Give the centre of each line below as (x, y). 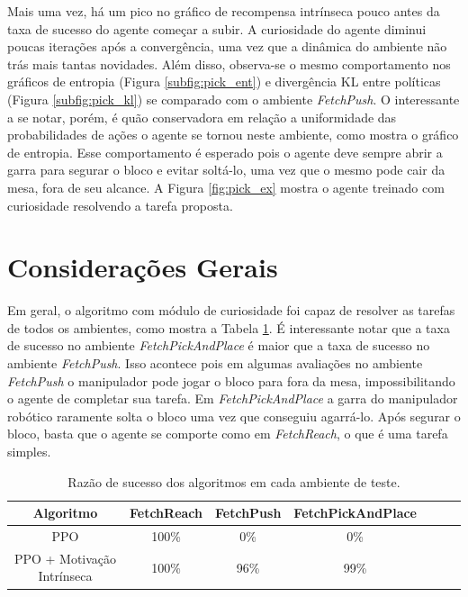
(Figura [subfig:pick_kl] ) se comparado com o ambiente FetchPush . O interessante (234, 99)
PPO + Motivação (65, 558)
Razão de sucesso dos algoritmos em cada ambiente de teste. (234, 481)
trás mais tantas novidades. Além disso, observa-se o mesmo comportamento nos (229, 63)
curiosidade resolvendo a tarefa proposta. (120, 205)
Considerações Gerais (143, 267)
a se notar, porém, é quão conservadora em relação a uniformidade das (202, 117)
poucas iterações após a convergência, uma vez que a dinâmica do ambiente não (227, 46)
